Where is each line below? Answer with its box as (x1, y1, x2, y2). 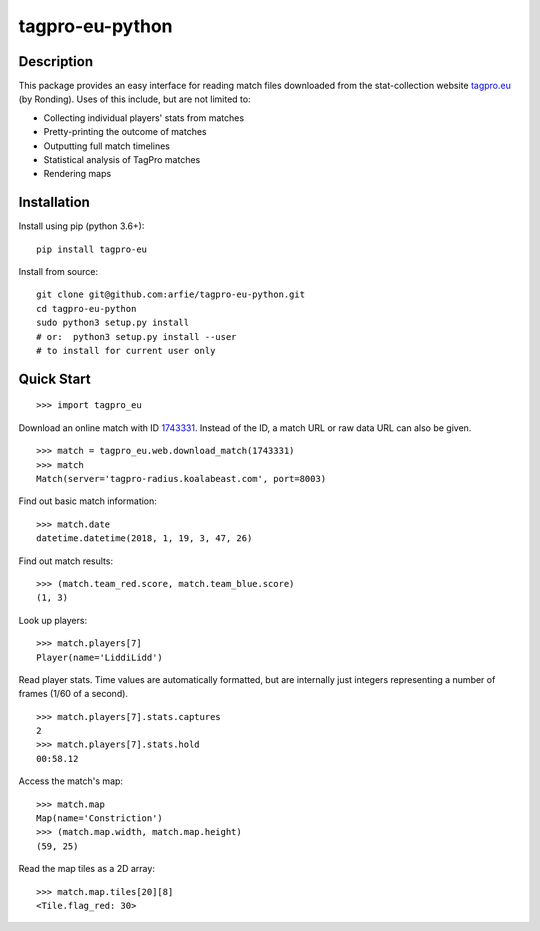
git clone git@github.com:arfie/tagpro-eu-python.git (36, 289, 305, 300)
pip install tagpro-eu (36, 243, 148, 255)
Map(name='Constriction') (36, 813, 164, 824)
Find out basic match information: (18, 495, 157, 507)
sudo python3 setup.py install (36, 317, 190, 329)
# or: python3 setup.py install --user (36, 331, 237, 342)
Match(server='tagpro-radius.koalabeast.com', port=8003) (36, 473, 327, 485)
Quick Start (18, 370, 91, 387)
